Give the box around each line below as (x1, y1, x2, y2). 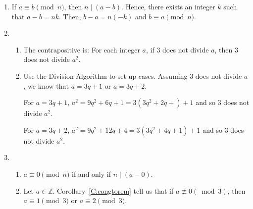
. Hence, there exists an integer (121, 1, 215, 11)
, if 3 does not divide (146, 44, 209, 54)
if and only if (72, 168, 111, 179)
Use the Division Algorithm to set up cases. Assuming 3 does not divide (23, 70, 242, 81)
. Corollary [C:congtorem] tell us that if (52, 185, 174, 196)
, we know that (23, 80, 69, 91)
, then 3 (214, 44, 239, 54)
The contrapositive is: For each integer (23, 44, 140, 54)
